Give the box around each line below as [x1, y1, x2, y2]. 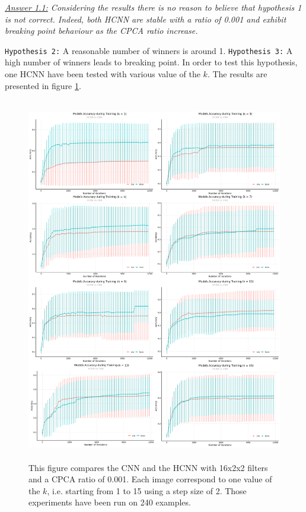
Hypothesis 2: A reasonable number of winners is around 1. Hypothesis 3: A [5, 44, 293, 56]
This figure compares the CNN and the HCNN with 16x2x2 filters [28, 461, 268, 473]
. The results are [207, 68, 267, 80]
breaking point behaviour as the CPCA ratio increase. [5, 24, 198, 37]
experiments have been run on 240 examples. [28, 496, 191, 508]
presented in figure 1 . [5, 79, 81, 91]
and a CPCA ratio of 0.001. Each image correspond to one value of [28, 473, 272, 485]
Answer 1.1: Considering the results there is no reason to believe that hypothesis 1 [5, 1, 302, 13]
